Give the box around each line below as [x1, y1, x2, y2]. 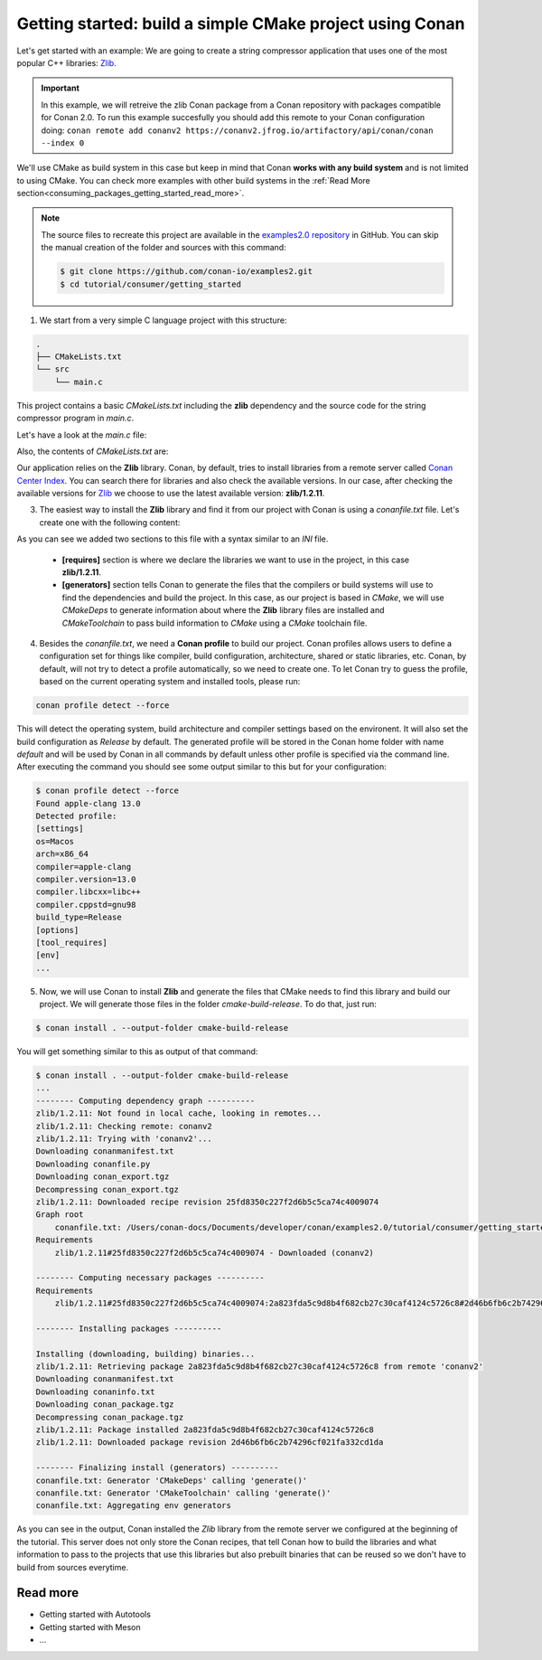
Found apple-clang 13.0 [35, 798, 142, 808]
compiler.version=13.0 [35, 874, 136, 885]
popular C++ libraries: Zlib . [16, 57, 117, 68]
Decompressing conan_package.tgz [35, 1411, 184, 1422]
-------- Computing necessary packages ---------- [35, 1273, 266, 1283]
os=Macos [35, 836, 75, 846]
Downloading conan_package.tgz [35, 1400, 175, 1410]
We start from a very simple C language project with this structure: [39, 315, 287, 325]
